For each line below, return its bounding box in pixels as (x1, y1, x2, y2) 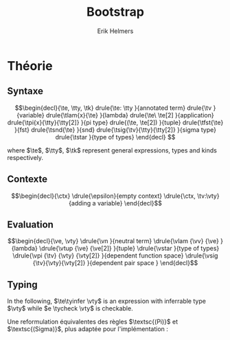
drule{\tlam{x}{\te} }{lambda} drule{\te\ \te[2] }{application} (45, 111, 214, 119)
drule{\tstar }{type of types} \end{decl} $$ (55, 133, 176, 141)
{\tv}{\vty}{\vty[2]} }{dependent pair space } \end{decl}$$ (32, 259, 198, 267)
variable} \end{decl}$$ (97, 199, 163, 207)
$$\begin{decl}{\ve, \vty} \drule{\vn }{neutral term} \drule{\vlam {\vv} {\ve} (7, 237, 220, 245)
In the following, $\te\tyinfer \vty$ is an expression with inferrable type (7, 297, 206, 306)
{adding (68, 199, 91, 207)
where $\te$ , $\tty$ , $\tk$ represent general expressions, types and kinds (7, 146, 218, 155)
